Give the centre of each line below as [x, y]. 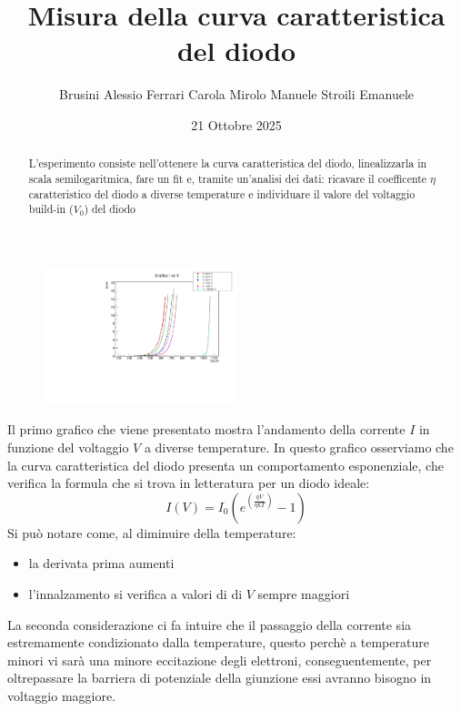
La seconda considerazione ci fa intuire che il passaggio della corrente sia [210, 624]
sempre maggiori [304, 593]
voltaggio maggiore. [62, 695]
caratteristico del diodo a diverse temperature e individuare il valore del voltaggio [222, 193]
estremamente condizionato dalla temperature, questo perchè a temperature [218, 642]
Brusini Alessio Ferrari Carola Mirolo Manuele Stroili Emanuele [236, 94]
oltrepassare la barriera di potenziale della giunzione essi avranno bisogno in [220, 678]
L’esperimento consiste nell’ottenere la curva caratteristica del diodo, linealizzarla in [228, 163]
